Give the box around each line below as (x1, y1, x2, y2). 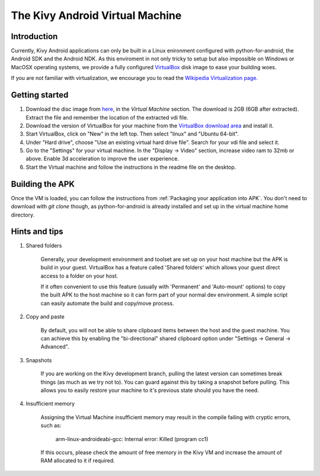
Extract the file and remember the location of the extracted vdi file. (25, 114, 189, 121)
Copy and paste (25, 313, 65, 320)
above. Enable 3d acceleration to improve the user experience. (25, 155, 179, 162)
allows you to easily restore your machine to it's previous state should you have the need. (40, 387, 259, 394)
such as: (40, 422, 62, 429)
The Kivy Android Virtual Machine (11, 9, 182, 22)
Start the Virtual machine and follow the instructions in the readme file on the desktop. (25, 163, 236, 171)
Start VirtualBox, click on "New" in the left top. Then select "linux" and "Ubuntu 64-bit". (25, 130, 239, 137)
